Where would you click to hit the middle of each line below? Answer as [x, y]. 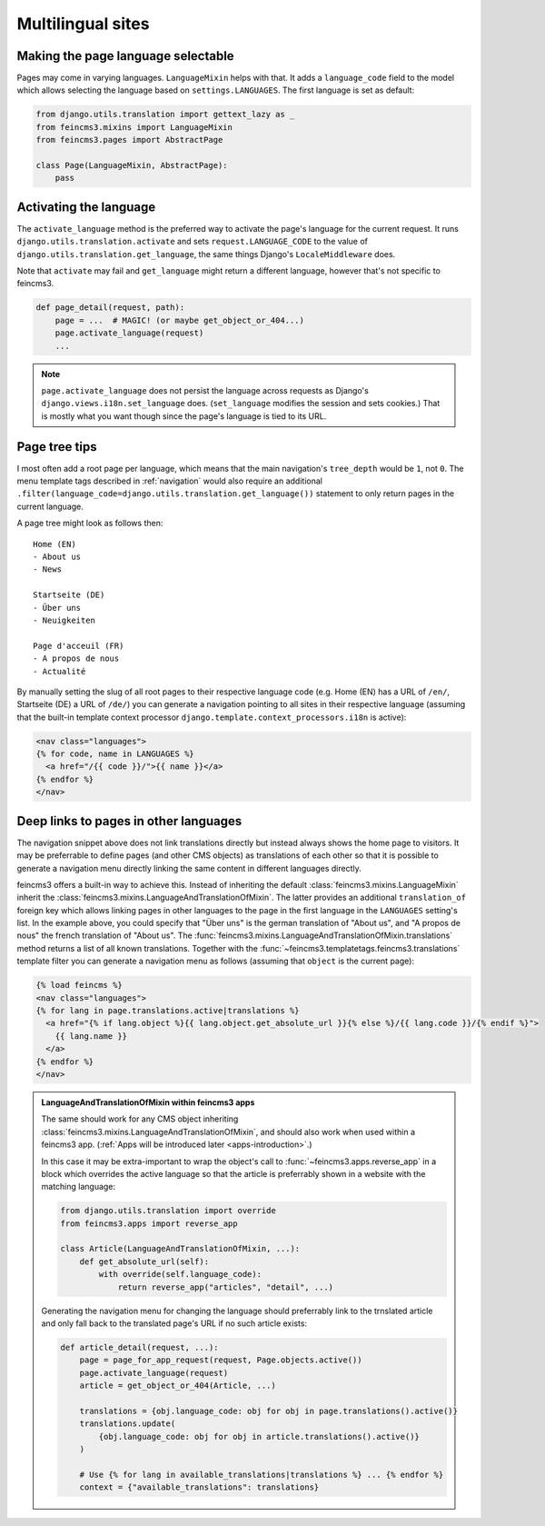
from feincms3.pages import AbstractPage [129, 140]
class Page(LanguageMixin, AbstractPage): [132, 165]
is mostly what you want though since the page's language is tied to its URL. [184, 416]
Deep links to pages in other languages [129, 821]
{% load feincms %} [79, 985]
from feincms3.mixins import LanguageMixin [134, 127]
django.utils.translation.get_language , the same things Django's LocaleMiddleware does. [206, 254]
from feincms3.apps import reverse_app [149, 1223]
